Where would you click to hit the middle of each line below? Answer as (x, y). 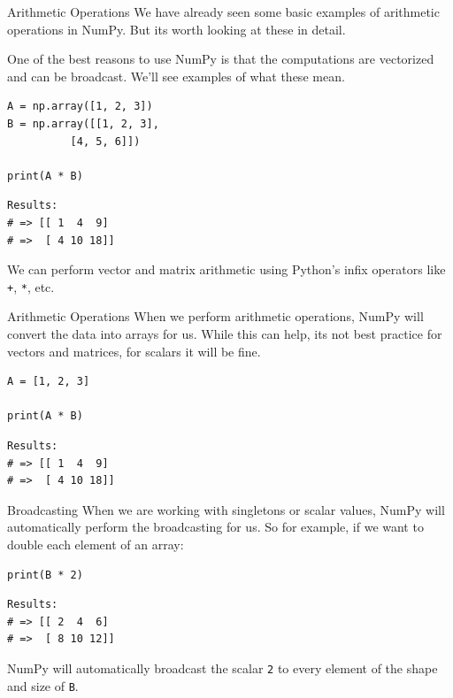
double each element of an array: (96, 544)
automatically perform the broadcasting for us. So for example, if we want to (215, 527)
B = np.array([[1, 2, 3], (83, 123)
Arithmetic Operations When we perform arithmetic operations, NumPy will (215, 316)
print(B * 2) (45, 575)
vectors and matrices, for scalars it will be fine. (134, 351)
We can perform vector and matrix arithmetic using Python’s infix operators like (226, 269)
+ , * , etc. (31, 286)
